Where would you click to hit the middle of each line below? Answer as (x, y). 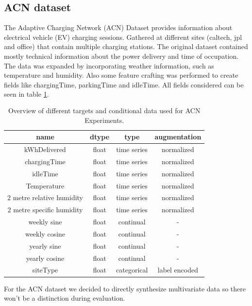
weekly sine (45, 222)
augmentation (178, 137)
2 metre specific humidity (45, 210)
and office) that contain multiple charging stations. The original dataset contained (126, 46)
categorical (132, 270)
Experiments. (104, 120)
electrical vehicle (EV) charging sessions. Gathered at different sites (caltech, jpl (123, 37)
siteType (45, 270)
